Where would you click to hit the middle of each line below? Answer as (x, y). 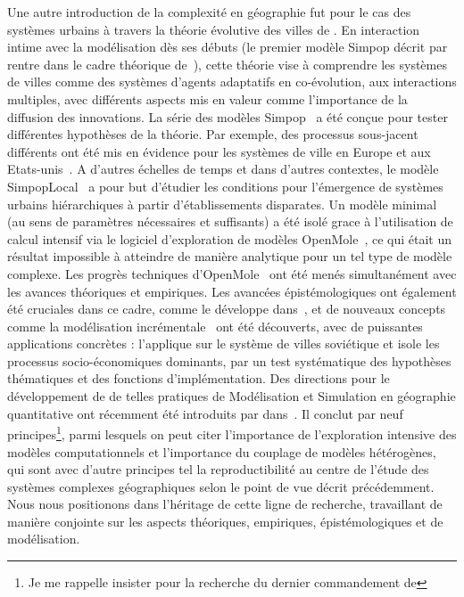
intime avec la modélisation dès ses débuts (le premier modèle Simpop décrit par (228, 47)
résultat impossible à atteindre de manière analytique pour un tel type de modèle (230, 256)
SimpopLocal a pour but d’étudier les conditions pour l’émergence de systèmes (225, 186)
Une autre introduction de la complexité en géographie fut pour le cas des (209, 12)
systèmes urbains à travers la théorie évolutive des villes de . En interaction (214, 29)
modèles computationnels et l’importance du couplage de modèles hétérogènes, (222, 451)
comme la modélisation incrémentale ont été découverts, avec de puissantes (215, 326)
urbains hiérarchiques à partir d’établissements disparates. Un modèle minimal (222, 204)
